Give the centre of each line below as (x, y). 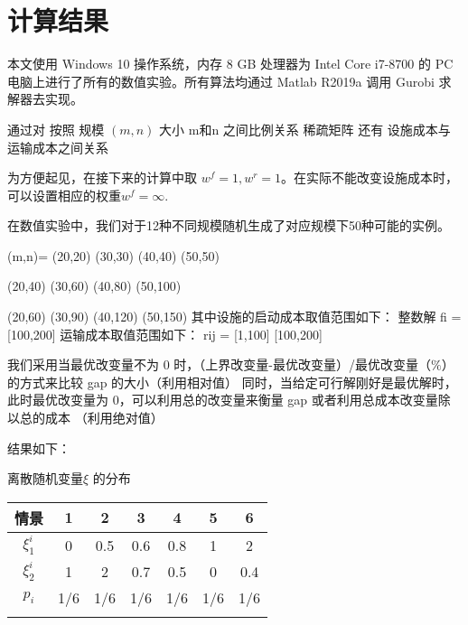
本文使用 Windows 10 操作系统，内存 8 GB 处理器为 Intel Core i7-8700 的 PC (230, 64)
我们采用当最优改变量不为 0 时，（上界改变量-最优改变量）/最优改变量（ (219, 364)
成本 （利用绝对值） (104, 418)
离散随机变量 (45, 478)
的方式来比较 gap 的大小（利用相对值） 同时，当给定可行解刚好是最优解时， (232, 382)
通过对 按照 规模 (56, 129)
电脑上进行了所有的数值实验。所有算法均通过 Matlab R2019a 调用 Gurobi (221, 81)
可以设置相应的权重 (64, 195)
